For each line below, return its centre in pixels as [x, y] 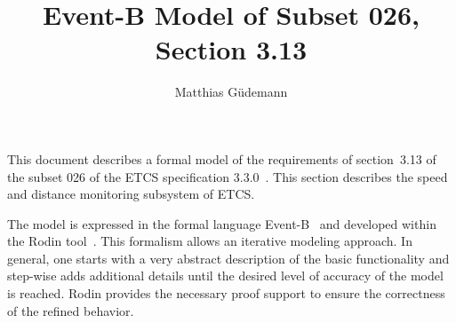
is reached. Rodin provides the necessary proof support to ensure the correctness [226, 293]
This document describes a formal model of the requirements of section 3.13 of [222, 158]
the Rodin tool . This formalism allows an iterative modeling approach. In [210, 241]
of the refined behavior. [71, 310]
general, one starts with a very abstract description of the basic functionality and [228, 258]
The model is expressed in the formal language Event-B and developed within [222, 223]
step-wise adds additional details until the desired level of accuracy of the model [225, 276]
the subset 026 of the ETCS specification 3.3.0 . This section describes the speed [228, 176]
